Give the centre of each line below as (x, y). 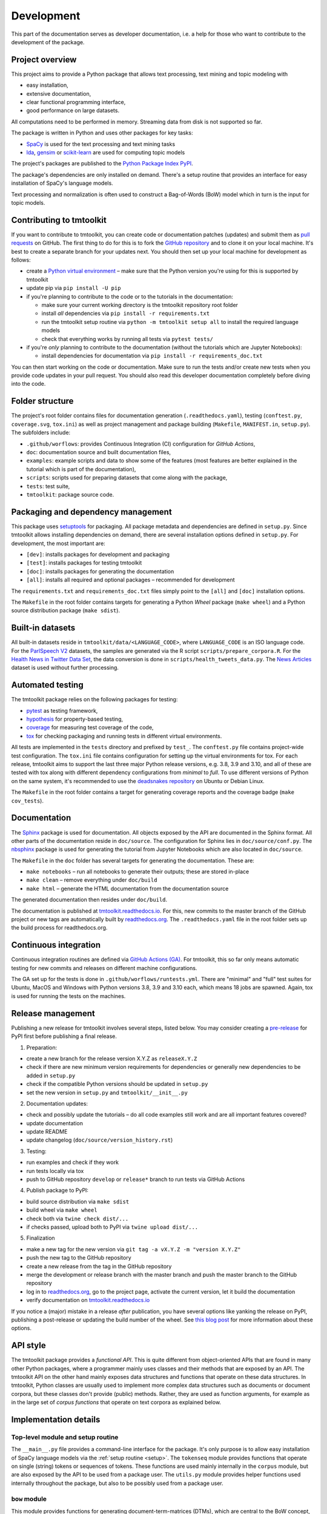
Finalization (41, 1238)
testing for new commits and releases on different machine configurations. (104, 968)
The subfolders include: (41, 432)
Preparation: (42, 1047)
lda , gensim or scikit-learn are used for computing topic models (106, 152)
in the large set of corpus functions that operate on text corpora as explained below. (116, 1403)
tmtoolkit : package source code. (70, 494)
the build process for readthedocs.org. (59, 928)
